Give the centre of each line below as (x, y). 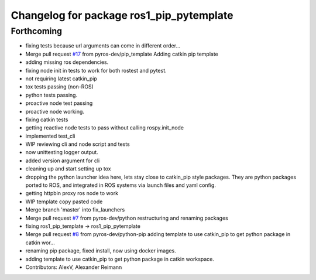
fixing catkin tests (47, 119)
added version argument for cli (63, 161)
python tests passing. (51, 95)
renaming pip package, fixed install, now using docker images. (101, 251)
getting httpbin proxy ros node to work (72, 193)
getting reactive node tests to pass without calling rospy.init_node (105, 128)
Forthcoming (37, 31)
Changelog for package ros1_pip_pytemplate (122, 15)
